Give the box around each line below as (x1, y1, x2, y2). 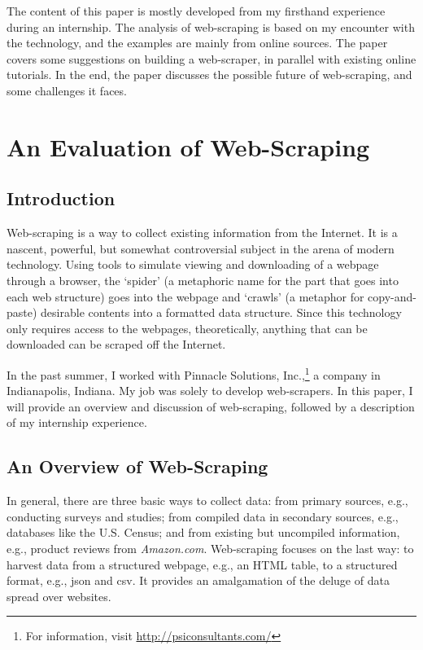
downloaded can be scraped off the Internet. (7, 336, 226, 353)
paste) (7, 304, 37, 321)
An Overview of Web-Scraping (7, 454, 268, 479)
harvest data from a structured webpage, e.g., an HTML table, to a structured (7, 556, 398, 573)
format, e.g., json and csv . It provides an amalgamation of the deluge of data (7, 572, 390, 589)
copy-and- (368, 288, 416, 305)
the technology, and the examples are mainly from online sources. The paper (7, 34, 388, 51)
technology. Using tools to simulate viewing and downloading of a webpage (7, 256, 379, 273)
